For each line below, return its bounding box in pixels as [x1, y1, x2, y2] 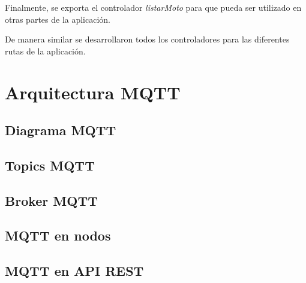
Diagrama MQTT [5, 121, 116, 139]
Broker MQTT [5, 191, 98, 209]
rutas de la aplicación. [5, 44, 86, 57]
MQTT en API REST [5, 261, 144, 280]
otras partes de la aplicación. [5, 13, 111, 25]
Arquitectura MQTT [5, 80, 181, 104]
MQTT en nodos [5, 226, 111, 245]
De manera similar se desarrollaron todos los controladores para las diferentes [5, 33, 290, 45]
